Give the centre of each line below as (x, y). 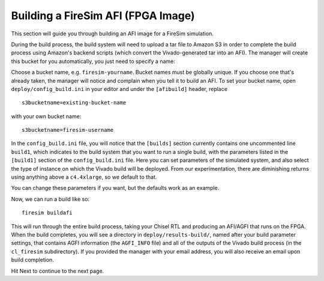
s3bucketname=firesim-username (68, 130)
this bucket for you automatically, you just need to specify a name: (93, 61)
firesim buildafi (47, 213)
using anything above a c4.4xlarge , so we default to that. (84, 177)
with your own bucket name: (46, 116)
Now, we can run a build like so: (50, 199)
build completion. (32, 260)
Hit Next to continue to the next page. (58, 271)
